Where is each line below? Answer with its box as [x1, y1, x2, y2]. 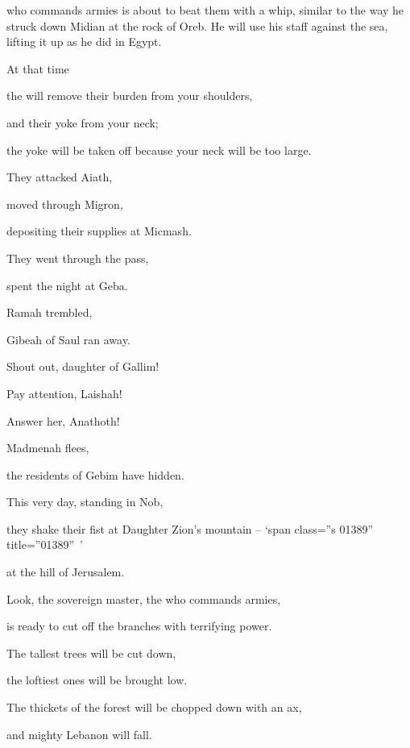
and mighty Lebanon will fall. [6, 725, 152, 742]
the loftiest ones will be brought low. [6, 671, 188, 688]
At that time [6, 60, 69, 77]
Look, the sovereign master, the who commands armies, [6, 590, 281, 607]
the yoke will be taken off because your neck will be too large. [6, 141, 312, 158]
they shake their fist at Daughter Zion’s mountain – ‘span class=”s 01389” [6, 520, 374, 537]
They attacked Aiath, [6, 168, 113, 185]
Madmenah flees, [6, 439, 89, 456]
